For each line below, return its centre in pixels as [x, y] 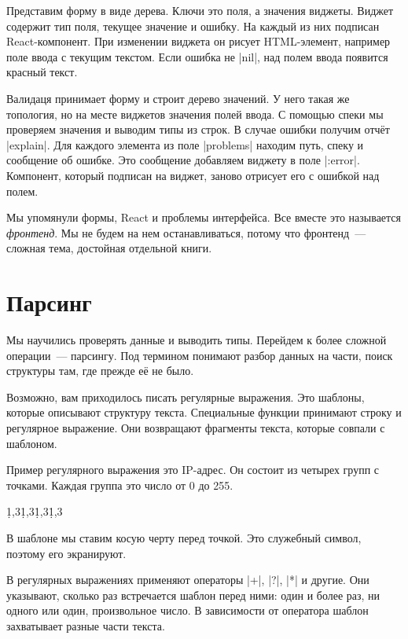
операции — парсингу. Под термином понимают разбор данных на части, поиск [200, 355]
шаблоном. [32, 443]
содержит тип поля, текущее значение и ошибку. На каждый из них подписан [193, 26]
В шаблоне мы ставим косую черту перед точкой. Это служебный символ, [184, 537]
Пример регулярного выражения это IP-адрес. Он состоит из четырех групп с [193, 470]
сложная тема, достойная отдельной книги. [109, 248]
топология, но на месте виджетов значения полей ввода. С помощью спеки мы [195, 114]
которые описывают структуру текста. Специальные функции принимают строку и [204, 412]
